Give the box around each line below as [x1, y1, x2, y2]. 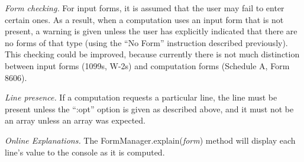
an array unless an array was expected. [5, 114, 145, 127]
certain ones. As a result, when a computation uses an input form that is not [5, 13, 284, 25]
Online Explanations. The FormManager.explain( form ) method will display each [5, 134, 296, 146]
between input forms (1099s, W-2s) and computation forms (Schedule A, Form [5, 59, 290, 72]
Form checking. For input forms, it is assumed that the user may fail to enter [5, 2, 284, 14]
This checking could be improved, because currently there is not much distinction [5, 48, 300, 60]
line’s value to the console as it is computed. [5, 145, 165, 158]
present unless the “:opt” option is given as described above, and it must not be [5, 102, 294, 115]
